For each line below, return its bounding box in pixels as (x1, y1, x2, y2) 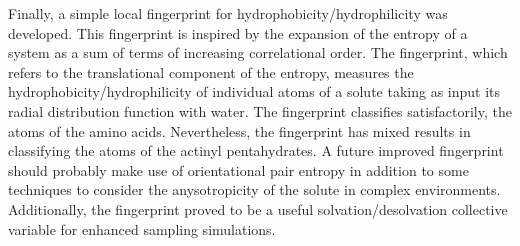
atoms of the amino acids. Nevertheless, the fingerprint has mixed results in (8, 120, 471, 141)
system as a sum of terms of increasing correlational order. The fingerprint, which (8, 42, 508, 63)
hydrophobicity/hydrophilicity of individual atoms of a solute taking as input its (8, 81, 501, 102)
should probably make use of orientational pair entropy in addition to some (8, 159, 469, 180)
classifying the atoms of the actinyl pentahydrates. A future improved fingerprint (8, 140, 504, 161)
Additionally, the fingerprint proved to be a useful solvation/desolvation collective (8, 198, 508, 219)
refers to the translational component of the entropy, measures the (8, 61, 414, 82)
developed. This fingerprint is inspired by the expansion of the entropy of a (8, 22, 468, 43)
